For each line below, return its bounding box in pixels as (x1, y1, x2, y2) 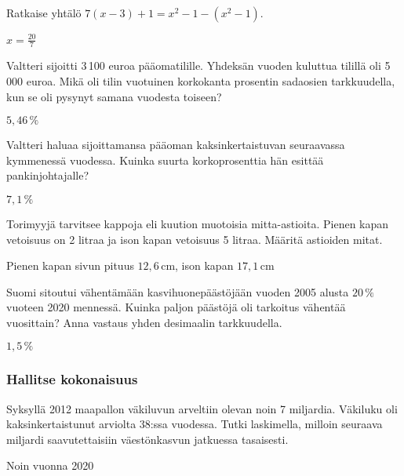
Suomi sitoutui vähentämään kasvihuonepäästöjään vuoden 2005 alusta (6, 283, 349, 300)
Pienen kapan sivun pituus (6, 257, 134, 274)
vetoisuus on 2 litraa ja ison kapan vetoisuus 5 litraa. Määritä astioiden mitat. (6, 231, 383, 247)
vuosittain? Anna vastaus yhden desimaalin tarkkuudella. (6, 314, 282, 330)
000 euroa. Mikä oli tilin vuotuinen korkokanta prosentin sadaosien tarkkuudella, (6, 72, 395, 89)
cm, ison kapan (161, 257, 234, 274)
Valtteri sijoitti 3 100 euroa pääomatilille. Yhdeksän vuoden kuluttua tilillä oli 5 (6, 57, 391, 74)
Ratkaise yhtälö (6, 5, 82, 20)
